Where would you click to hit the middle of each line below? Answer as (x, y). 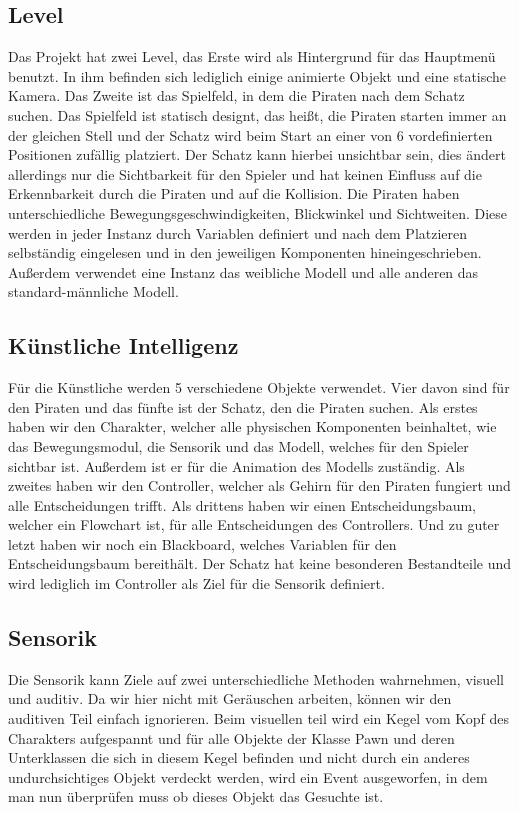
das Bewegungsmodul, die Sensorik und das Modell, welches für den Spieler (238, 445)
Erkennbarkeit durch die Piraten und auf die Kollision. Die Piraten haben (234, 193)
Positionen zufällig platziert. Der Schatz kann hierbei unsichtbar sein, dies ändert (257, 154)
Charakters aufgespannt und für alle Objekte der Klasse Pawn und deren (231, 737)
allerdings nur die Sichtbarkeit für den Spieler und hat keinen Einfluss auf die (245, 173)
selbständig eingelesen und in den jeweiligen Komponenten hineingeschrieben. (245, 252)
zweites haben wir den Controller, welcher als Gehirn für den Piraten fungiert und (259, 485)
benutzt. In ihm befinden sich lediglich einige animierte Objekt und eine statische (257, 75)
